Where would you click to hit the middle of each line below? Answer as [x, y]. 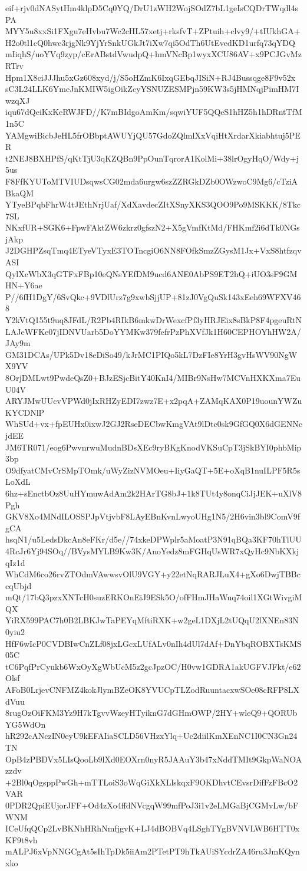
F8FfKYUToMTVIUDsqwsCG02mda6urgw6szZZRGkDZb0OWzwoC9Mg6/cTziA [152, 181]
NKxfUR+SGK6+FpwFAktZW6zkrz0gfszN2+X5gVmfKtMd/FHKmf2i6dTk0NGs [153, 227]
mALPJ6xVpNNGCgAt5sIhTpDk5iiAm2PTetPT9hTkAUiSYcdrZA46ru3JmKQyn [153, 851]
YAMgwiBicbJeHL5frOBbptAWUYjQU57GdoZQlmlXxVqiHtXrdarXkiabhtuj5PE [153, 135]
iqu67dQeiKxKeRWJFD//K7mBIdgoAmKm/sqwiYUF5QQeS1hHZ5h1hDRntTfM [154, 112]
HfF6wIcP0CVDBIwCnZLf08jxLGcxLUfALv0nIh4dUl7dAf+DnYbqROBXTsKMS [153, 643]
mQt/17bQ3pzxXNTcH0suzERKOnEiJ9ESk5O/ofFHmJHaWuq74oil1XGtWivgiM [154, 597]
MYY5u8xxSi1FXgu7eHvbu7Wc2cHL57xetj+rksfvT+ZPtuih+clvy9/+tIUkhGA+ [153, 31]
